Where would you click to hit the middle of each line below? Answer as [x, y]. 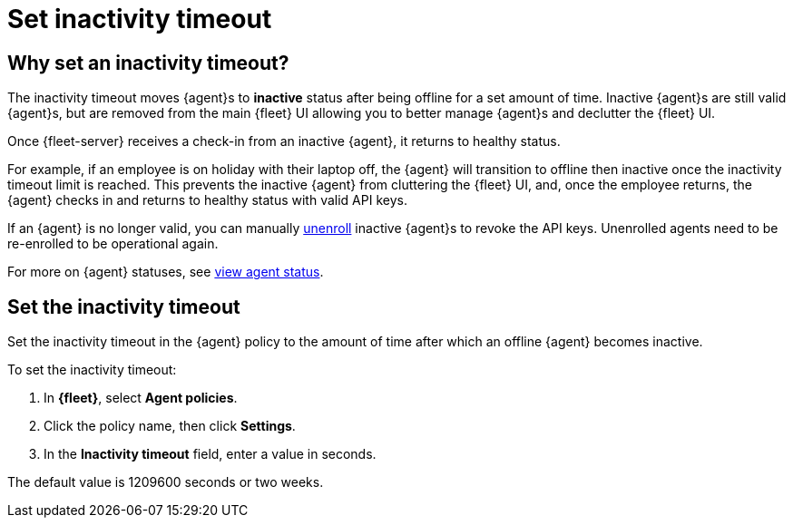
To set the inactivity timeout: [92, 370]
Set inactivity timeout [140, 19]
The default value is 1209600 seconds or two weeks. [166, 482]
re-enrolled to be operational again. [113, 244]
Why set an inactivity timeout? [148, 63]
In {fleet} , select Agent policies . [141, 398]
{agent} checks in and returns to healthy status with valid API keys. [207, 200]
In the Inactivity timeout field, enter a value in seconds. [210, 454]
